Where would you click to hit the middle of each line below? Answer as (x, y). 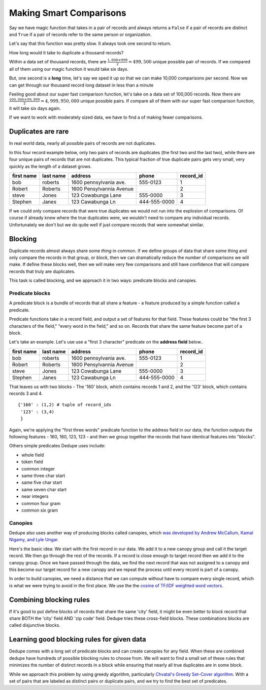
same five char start (42, 482)
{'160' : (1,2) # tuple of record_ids (65, 405)
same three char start (43, 475)
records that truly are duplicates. (42, 271)
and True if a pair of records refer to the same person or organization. (80, 34)
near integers (35, 496)
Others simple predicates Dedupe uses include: (57, 446)
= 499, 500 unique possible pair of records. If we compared (189, 62)
